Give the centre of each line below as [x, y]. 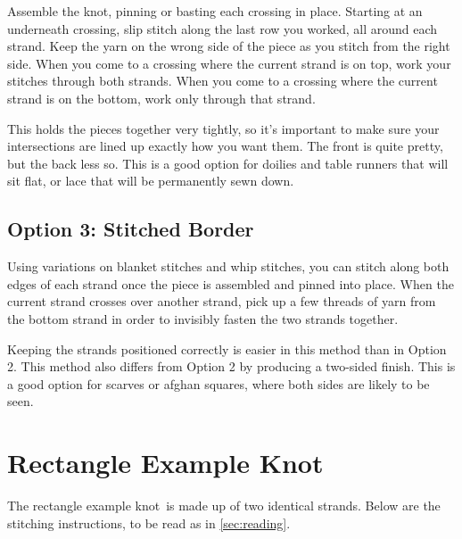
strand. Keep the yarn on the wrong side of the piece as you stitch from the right [229, 46]
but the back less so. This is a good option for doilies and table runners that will [228, 163]
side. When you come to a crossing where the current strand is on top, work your [229, 63]
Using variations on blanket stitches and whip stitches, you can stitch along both [228, 266]
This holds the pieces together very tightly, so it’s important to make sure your [223, 128]
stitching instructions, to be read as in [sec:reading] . [149, 522]
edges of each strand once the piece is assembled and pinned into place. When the [231, 283]
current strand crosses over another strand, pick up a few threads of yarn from [222, 301]
